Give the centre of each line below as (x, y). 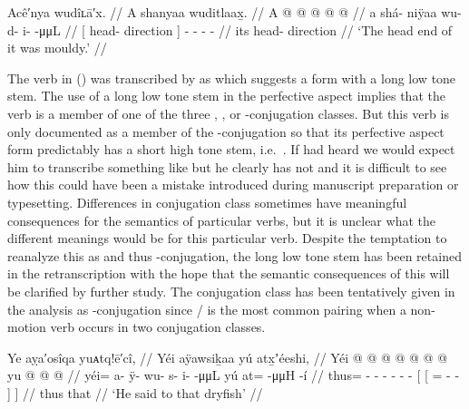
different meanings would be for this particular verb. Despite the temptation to (227, 238)
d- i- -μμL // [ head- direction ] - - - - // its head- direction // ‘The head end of (230, 29)
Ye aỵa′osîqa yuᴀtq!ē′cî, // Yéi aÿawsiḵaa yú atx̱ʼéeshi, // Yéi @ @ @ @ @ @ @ (228, 357)
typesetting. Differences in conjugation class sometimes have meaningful (207, 202)
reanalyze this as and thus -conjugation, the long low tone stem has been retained (234, 255)
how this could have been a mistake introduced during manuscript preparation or (233, 185)
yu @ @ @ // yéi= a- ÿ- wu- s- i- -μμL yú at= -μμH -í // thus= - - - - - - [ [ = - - (234, 375)
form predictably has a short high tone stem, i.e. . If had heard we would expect (231, 149)
